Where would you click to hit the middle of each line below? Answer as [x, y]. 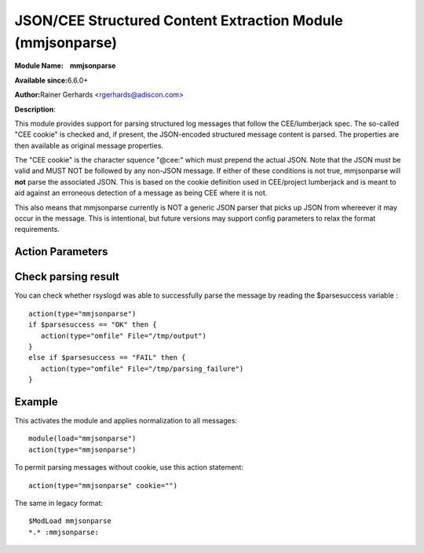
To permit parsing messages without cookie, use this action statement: [129, 467]
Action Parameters [61, 252]
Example [36, 402]
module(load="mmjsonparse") [82, 439]
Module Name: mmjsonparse [65, 66]
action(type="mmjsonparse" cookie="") [103, 485]
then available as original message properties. [89, 145]
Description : [35, 109]
